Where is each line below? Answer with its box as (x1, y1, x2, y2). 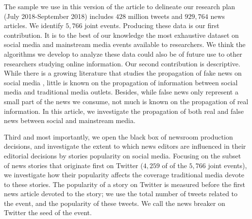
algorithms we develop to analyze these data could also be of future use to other (4, 48, 242, 59)
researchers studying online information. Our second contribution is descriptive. (4, 58, 240, 68)
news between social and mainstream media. (4, 115, 135, 125)
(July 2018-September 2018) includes (4, 11, 114, 21)
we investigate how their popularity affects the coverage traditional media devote (4, 170, 244, 180)
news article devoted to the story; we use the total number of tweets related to (4, 188, 238, 199)
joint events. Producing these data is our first (84, 20, 219, 31)
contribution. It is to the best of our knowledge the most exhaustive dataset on (4, 30, 239, 40)
